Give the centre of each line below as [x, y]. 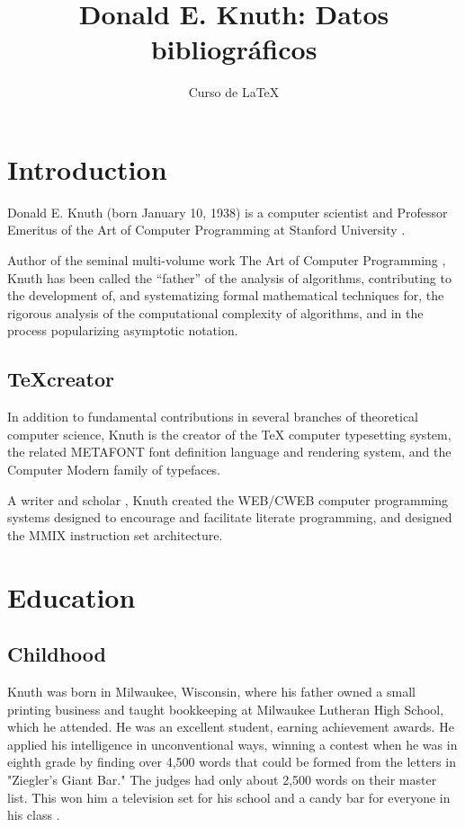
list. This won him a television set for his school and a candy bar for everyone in [229, 797]
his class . [34, 815]
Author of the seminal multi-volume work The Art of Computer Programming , [227, 260]
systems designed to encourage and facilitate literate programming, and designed [230, 517]
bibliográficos [234, 49]
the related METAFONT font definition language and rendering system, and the [229, 452]
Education [72, 596]
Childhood [57, 654]
